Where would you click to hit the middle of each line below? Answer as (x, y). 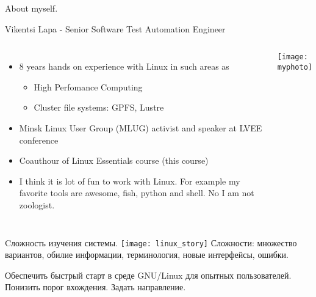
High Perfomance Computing (88, 86)
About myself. (31, 8)
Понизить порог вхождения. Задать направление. (95, 287)
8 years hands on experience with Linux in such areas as (124, 66)
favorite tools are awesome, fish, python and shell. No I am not (137, 193)
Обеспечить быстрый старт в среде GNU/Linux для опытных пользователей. (148, 275)
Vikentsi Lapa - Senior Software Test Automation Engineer (115, 28)
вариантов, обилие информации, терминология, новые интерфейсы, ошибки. (147, 255)
